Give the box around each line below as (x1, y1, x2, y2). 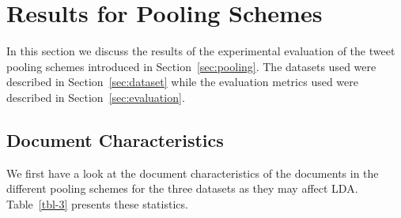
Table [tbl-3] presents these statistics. (6, 195, 188, 212)
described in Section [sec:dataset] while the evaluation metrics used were (6, 73, 358, 90)
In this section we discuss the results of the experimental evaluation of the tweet (6, 43, 395, 59)
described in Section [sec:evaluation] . (6, 88, 185, 105)
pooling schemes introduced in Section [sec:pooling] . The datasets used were (6, 58, 376, 74)
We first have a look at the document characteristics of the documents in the (6, 164, 379, 181)
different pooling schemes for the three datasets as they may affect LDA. (6, 180, 358, 197)
